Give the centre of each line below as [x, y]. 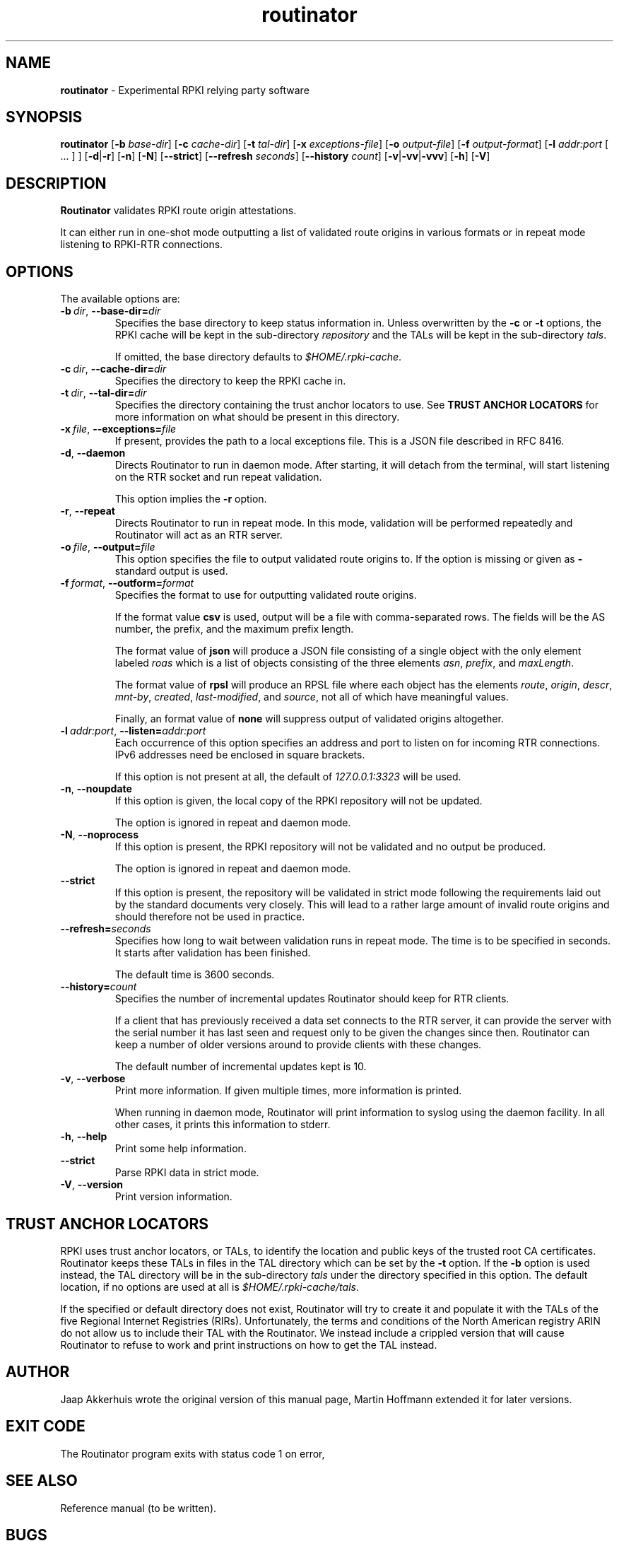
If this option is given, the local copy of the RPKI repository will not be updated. [299, 801]
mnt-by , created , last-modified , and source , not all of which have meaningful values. [312, 697]
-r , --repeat [88, 511]
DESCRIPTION [56, 183]
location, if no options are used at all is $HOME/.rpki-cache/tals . [210, 1287]
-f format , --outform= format [127, 583]
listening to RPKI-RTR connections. [142, 245]
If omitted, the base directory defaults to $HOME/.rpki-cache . [258, 357]
